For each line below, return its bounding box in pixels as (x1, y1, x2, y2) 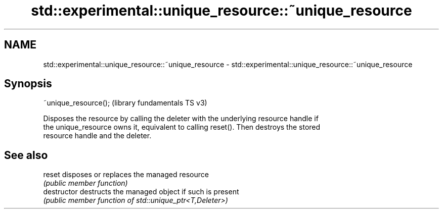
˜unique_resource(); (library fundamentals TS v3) (43, 98, 207, 108)
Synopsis (4, 77, 52, 90)
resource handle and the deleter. (43, 131, 152, 140)
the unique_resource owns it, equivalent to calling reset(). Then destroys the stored (43, 123, 321, 132)
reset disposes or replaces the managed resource (43, 170, 209, 179)
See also (4, 148, 48, 162)
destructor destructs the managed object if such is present (43, 187, 239, 196)
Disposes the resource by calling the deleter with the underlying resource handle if (43, 114, 319, 123)
